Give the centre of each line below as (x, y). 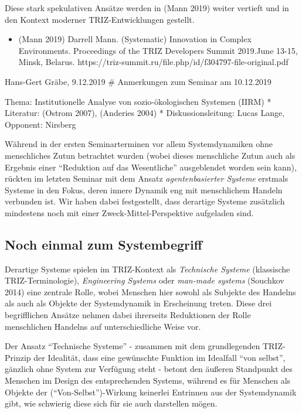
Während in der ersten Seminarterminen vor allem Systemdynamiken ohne (139, 144)
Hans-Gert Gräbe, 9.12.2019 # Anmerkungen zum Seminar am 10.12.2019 (138, 81)
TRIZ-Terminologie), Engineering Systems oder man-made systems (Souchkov (145, 280)
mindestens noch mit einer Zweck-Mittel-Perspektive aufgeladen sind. (129, 212)
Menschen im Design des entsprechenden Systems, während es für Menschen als (148, 380)
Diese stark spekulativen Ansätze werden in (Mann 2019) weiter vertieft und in (147, 8)
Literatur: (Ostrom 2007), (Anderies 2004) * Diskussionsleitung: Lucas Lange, (145, 113)
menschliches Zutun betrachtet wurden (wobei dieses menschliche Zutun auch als (150, 155)
